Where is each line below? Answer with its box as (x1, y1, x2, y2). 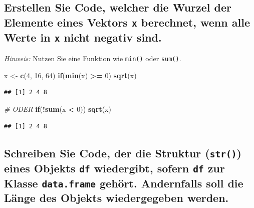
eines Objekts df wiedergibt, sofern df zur (4, 160, 225, 175)
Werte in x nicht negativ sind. (4, 29, 162, 45)
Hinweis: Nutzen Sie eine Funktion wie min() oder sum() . (4, 53, 181, 64)
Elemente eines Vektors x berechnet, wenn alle (4, 14, 250, 30)
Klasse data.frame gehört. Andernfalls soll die (4, 175, 243, 190)
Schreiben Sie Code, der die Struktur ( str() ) (4, 145, 241, 160)
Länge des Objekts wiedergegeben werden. (4, 190, 229, 205)
